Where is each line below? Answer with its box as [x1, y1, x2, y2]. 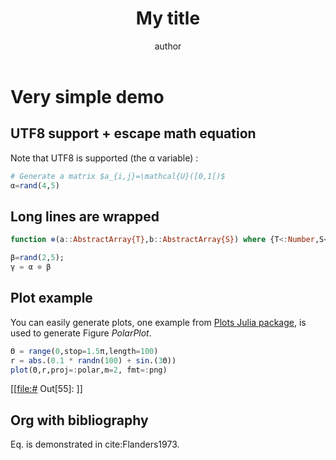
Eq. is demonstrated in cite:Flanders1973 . [10, 438, 180, 451]
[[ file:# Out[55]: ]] [10, 383, 83, 395]
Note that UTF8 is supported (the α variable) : [10, 152, 199, 164]
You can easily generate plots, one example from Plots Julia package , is [10, 316, 307, 328]
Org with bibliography [10, 412, 149, 429]
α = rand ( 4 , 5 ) [10, 180, 60, 191]
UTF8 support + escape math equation [10, 125, 257, 142]
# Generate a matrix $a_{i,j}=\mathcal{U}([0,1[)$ [10, 171, 226, 181]
